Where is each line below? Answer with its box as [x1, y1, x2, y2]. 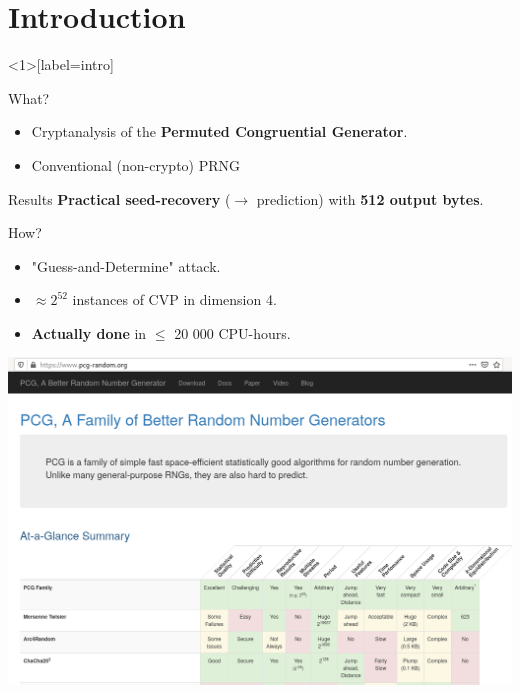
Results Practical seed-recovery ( [8, 188, 231, 209]
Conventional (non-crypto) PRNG [31, 154, 241, 175]
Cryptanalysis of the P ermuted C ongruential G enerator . [31, 121, 408, 142]
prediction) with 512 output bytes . [256, 188, 484, 209]
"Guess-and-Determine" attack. [31, 255, 221, 276]
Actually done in [31, 322, 147, 343]
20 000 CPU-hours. [174, 322, 291, 343]
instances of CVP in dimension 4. [72, 289, 277, 310]
